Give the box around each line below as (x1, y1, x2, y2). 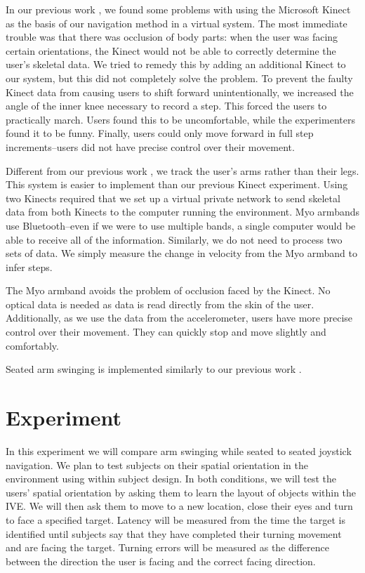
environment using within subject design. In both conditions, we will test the (6, 471, 337, 486)
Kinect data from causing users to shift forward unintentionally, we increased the (6, 84, 354, 99)
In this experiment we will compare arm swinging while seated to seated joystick (6, 443, 352, 458)
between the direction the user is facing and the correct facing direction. (6, 553, 316, 568)
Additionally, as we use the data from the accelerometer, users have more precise (6, 310, 353, 325)
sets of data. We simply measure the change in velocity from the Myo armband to (6, 246, 357, 261)
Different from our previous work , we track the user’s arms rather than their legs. (6, 163, 359, 178)
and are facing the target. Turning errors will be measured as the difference (6, 540, 329, 555)
